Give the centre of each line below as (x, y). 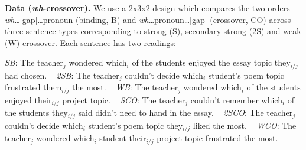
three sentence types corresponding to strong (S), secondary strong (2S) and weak (153, 31)
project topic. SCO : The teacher (124, 100)
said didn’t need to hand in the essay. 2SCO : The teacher (185, 112)
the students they (36, 112)
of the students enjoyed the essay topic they (211, 62)
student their (123, 138)
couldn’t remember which (236, 100)
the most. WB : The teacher (125, 87)
